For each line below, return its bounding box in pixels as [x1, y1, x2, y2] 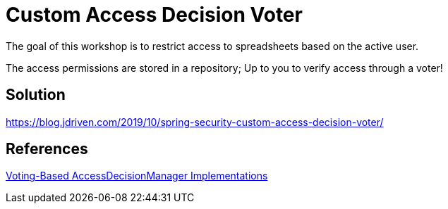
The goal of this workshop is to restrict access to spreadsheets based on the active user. [6, 39, 419, 52]
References [6, 140, 88, 158]
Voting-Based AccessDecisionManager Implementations [6, 170, 268, 182]
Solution [6, 86, 66, 104]
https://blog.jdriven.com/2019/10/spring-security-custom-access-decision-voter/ [6, 115, 384, 128]
